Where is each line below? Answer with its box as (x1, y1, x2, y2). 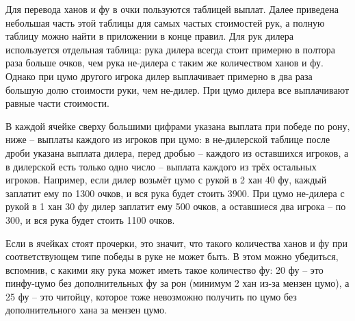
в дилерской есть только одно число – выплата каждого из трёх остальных (5, 159, 317, 173)
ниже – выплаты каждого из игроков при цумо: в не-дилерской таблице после (5, 132, 330, 146)
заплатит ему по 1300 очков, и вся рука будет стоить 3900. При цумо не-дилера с (5, 185, 345, 200)
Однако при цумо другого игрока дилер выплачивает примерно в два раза (5, 68, 313, 83)
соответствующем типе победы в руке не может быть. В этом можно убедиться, (5, 249, 339, 264)
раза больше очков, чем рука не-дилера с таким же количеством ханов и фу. (5, 55, 324, 70)
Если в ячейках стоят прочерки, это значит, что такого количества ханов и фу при (5, 235, 347, 250)
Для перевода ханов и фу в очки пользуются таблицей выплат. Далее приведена (5, 2, 339, 16)
